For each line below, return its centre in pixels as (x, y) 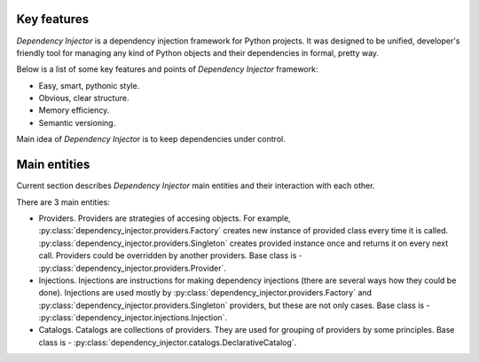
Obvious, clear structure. (84, 98)
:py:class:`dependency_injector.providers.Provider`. (132, 268)
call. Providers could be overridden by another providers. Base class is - (171, 256)
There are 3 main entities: (63, 202)
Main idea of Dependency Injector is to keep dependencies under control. (151, 139)
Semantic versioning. (77, 122)
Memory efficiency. (74, 110)
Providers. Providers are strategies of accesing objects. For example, (165, 218)
